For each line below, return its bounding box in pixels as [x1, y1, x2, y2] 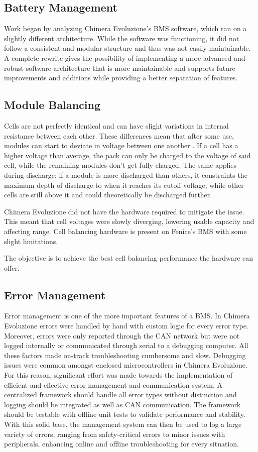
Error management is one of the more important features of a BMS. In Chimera [4, 310, 250, 321]
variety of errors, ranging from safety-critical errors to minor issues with [4, 428, 225, 439]
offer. [4, 262, 20, 273]
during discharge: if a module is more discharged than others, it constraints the [4, 169, 247, 180]
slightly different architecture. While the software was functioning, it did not [4, 33, 239, 43]
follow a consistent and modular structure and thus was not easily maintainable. [4, 43, 251, 53]
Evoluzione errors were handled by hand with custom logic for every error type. [4, 320, 248, 331]
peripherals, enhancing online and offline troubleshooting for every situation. [4, 438, 239, 449]
